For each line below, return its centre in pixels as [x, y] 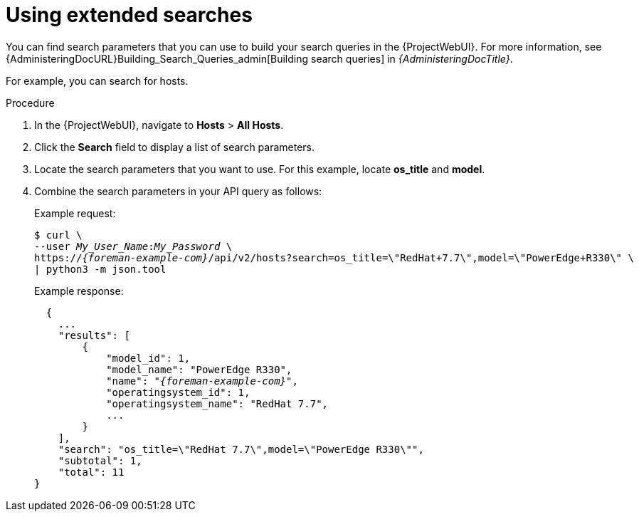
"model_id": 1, [148, 358]
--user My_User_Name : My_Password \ [133, 246]
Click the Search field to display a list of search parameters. [175, 147]
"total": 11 [91, 472]
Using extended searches [129, 15]
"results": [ [94, 335]
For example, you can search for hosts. [97, 80]
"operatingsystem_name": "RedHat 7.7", [217, 403]
